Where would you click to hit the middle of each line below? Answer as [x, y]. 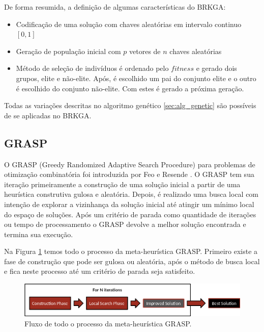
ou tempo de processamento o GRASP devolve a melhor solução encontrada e [125, 224]
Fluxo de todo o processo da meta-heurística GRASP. [108, 323]
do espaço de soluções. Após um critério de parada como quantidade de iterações [130, 214]
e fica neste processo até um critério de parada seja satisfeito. [100, 271]
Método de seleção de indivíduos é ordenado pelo [92, 68]
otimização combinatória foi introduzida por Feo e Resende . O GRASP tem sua [129, 174]
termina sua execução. [39, 234]
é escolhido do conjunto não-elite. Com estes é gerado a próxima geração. [130, 88]
